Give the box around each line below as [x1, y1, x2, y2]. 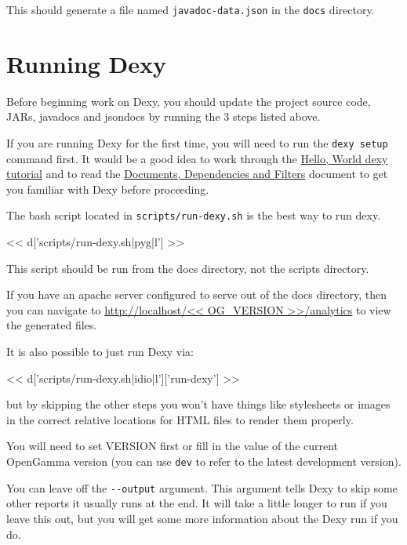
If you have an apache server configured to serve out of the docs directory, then [6, 286, 387, 303]
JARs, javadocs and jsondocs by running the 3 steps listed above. [6, 108, 321, 125]
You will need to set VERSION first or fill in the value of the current [6, 438, 339, 454]
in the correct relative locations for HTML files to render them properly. [6, 411, 354, 427]
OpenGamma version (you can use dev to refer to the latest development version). [6, 453, 402, 469]
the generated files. [6, 317, 97, 333]
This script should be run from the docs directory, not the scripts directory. [6, 260, 369, 276]
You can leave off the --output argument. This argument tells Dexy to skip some [6, 479, 398, 496]
